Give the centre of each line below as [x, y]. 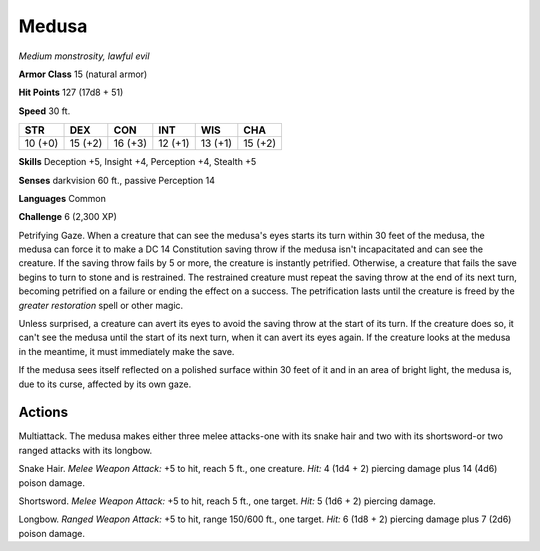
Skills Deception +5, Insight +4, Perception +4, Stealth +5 [137, 162]
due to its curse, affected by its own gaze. [105, 384]
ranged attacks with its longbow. [85, 450]
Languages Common [62, 198]
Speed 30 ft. [44, 111]
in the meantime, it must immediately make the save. [126, 351]
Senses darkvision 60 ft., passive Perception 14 [116, 180]
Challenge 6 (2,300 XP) [67, 217]
